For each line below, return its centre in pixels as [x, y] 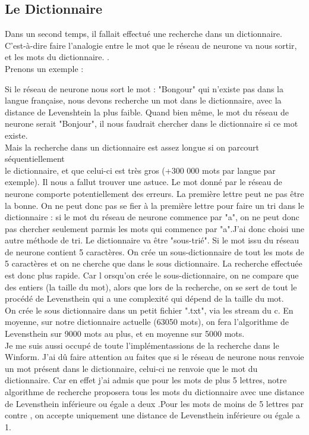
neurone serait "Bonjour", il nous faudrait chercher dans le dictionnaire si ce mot [152, 123]
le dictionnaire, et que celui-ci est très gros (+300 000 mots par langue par [140, 170]
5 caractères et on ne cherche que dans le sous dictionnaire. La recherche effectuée [154, 263]
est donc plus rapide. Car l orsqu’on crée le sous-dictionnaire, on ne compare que [152, 275]
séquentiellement [35, 159]
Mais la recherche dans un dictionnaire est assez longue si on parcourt [132, 147]
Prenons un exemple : [44, 68]
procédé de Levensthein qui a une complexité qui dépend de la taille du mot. [144, 298]
